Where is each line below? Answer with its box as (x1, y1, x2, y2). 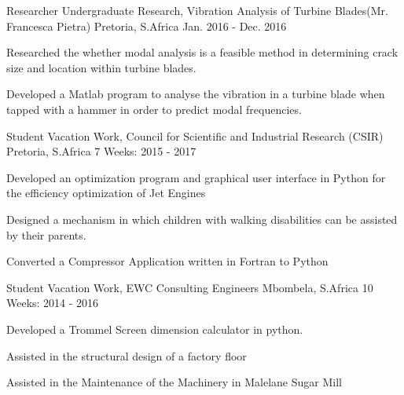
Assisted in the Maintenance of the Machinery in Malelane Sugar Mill (6, 374, 342, 390)
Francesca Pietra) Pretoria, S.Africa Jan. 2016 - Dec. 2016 (6, 17, 287, 34)
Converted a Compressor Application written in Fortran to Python (6, 253, 329, 269)
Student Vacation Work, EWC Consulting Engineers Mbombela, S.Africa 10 (6, 279, 373, 295)
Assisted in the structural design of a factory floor (6, 347, 247, 364)
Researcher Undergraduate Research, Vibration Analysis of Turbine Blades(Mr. (6, 2, 388, 18)
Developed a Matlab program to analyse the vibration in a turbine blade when (6, 86, 385, 102)
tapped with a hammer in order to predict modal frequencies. (6, 101, 302, 117)
